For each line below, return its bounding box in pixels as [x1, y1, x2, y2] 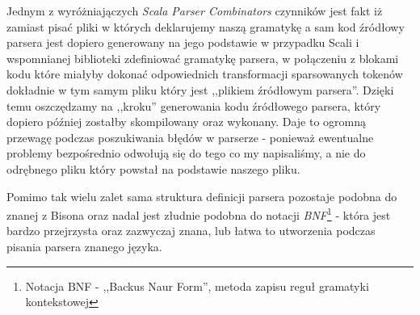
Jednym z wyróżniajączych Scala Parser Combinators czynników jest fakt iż [6, 2, 383, 19]
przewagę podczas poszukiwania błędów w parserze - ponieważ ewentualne [6, 128, 374, 145]
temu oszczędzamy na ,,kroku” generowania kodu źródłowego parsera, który [6, 97, 381, 114]
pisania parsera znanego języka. [6, 237, 162, 254]
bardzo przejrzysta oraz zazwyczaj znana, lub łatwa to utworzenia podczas [6, 222, 376, 239]
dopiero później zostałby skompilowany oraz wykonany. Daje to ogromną [6, 113, 367, 130]
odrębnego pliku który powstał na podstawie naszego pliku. [6, 160, 300, 177]
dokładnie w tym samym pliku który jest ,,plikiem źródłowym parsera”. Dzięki [6, 81, 394, 98]
